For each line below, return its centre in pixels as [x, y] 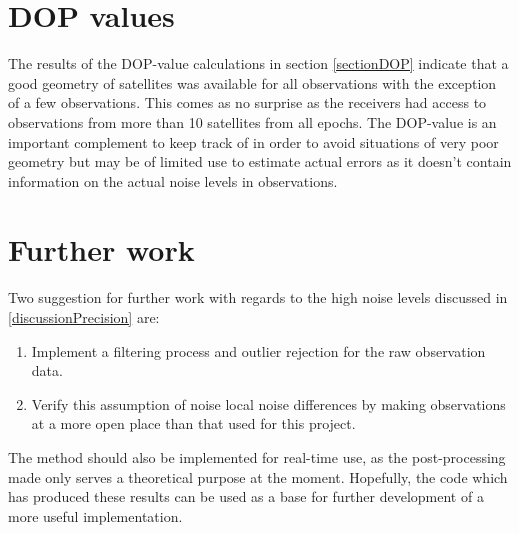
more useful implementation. [95, 515]
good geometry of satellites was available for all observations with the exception [252, 82]
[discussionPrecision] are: [84, 317]
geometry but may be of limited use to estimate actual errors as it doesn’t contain [260, 161]
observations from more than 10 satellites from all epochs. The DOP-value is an [252, 121]
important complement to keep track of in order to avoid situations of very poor [253, 141]
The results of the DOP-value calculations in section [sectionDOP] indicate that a [258, 63]
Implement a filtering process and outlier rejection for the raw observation [258, 350]
